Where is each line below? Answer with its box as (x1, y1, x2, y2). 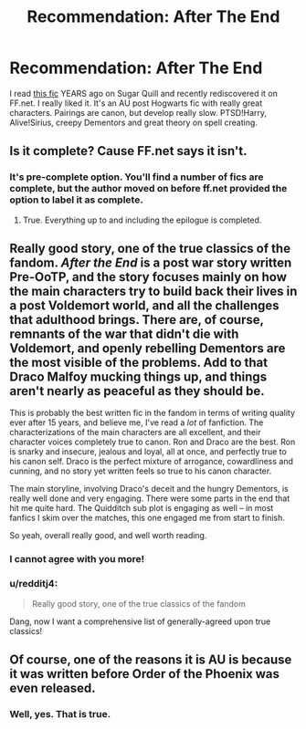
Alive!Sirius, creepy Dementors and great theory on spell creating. (9, 117, 259, 128)
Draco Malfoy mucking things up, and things (9, 370, 268, 385)
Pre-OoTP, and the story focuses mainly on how (9, 269, 288, 285)
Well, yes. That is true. (9, 707, 111, 720)
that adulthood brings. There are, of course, (9, 312, 264, 328)
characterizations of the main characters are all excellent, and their (9, 427, 261, 438)
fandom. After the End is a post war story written (9, 255, 292, 271)
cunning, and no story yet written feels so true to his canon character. (9, 465, 272, 476)
